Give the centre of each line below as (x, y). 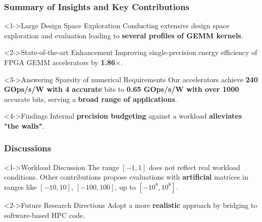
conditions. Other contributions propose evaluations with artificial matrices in (126, 177)
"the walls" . (24, 125)
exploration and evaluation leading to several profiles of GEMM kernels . (124, 35)
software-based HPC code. (45, 215)
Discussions (28, 148)
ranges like (20, 186)
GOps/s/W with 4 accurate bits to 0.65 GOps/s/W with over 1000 (122, 89)
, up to (125, 186)
